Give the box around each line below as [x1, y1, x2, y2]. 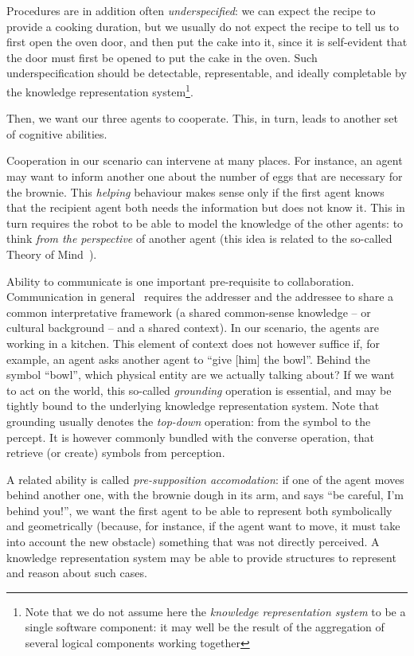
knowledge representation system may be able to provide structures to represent [6, 549, 396, 565]
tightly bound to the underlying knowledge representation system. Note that [6, 397, 380, 414]
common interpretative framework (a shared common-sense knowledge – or [6, 303, 371, 320]
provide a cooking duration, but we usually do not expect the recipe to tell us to [6, 18, 400, 34]
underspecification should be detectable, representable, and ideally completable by [6, 64, 407, 81]
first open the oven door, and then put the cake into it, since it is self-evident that [6, 33, 408, 50]
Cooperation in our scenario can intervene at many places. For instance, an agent [6, 152, 403, 169]
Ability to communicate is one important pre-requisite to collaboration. [6, 272, 354, 289]
